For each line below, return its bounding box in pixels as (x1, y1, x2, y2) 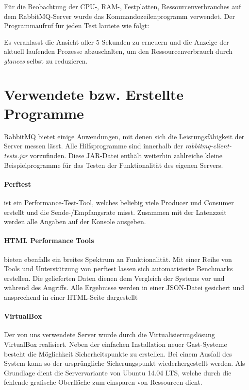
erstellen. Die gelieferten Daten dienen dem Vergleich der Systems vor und (4, 273, 225, 283)
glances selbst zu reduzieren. (4, 55, 88, 65)
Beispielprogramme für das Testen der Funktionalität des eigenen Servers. (4, 160, 223, 170)
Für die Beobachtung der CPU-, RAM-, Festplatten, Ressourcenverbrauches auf (4, 1, 241, 11)
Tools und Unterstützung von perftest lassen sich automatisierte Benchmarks (4, 263, 233, 274)
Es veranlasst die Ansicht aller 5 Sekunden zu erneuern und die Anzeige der (4, 36, 229, 47)
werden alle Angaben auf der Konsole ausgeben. (4, 216, 146, 227)
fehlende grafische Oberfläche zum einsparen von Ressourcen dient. (4, 377, 202, 387)
